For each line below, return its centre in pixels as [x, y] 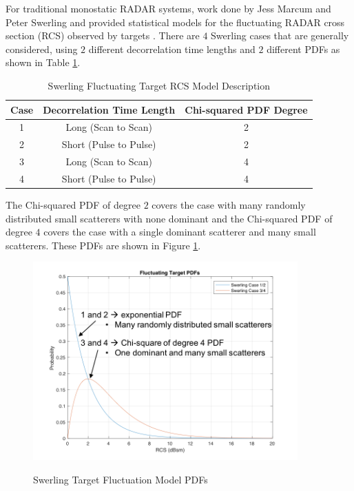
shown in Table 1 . [43, 62]
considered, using [42, 49]
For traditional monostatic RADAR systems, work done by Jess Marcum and [168, 8]
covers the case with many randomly [229, 205]
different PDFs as [303, 49]
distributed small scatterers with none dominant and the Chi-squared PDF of [169, 218]
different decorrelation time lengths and [172, 49]
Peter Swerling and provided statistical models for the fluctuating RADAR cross [175, 22]
